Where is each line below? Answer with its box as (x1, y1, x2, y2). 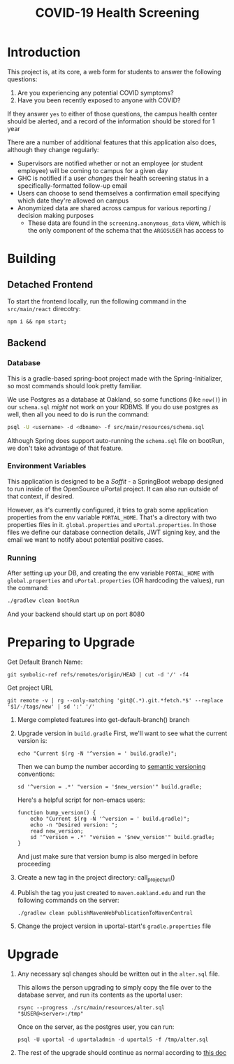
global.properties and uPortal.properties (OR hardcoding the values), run (7, 576, 225, 585)
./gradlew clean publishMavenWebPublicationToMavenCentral (17, 909, 193, 916)
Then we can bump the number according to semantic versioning (17, 762, 206, 770)
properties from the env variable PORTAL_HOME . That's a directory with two (7, 513, 217, 521)
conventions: (17, 770, 55, 778)
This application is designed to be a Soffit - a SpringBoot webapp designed (7, 477, 224, 485)
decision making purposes (17, 211, 94, 219)
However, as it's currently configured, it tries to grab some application (7, 505, 208, 514)
